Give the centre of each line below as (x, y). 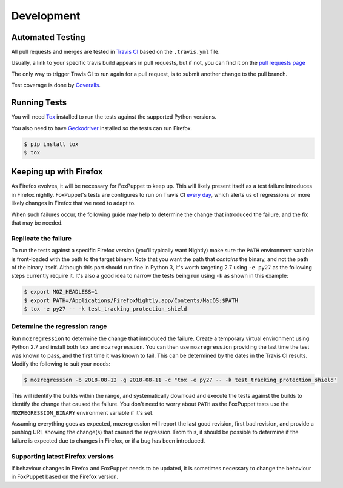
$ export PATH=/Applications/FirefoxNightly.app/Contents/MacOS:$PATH (131, 300)
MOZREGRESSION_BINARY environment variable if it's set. (82, 412)
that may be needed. (37, 223)
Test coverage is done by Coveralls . (56, 85)
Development (46, 16)
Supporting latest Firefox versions (63, 456)
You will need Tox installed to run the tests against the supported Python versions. (114, 117)
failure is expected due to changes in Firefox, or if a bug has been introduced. (108, 440)
